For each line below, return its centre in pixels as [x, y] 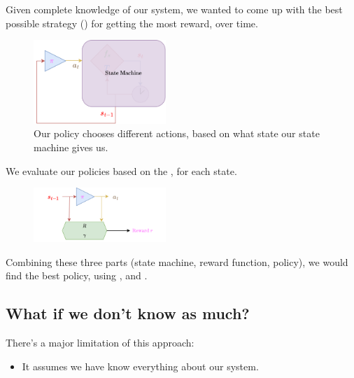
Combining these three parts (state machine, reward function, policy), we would [177, 261]
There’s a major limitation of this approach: [100, 343]
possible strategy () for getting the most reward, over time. [132, 23]
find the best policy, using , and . [77, 275]
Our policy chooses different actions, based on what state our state [177, 133]
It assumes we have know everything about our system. [140, 366]
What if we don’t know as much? [128, 313]
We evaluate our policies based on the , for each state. [121, 170]
